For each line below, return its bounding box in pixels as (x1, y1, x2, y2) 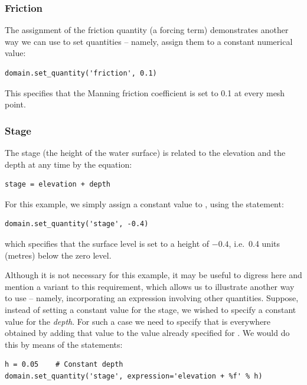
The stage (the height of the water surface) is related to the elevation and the (5, 146, 286, 158)
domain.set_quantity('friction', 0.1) (5, 69, 157, 77)
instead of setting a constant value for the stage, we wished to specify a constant (5, 303, 296, 315)
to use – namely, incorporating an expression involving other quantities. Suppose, (5, 292, 299, 304)
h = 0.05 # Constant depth (5, 360, 123, 369)
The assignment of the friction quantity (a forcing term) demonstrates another (5, 24, 289, 36)
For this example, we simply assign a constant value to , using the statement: (5, 197, 284, 210)
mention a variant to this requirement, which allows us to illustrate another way (5, 280, 295, 292)
